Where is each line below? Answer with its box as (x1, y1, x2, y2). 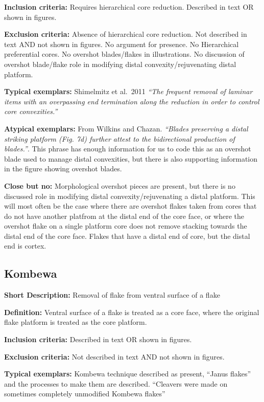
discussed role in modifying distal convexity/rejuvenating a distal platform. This (4, 190, 255, 201)
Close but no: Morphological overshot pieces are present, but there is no (4, 180, 235, 191)
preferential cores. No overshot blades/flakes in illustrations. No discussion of (4, 49, 245, 59)
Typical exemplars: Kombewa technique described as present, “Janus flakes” (4, 368, 251, 379)
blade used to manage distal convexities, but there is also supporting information (4, 153, 258, 164)
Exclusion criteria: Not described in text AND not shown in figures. (4, 351, 225, 362)
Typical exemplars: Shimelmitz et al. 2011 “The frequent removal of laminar (4, 86, 253, 97)
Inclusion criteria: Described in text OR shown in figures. (4, 334, 192, 345)
